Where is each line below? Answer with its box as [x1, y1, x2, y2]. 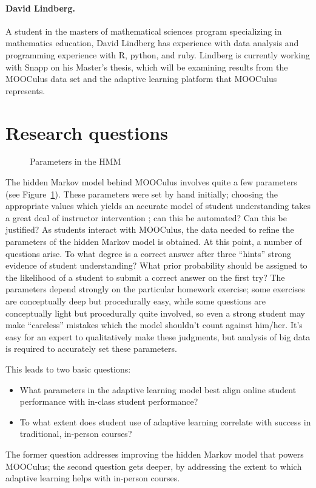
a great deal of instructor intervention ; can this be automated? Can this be [5, 211, 287, 224]
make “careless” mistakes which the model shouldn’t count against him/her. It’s [5, 318, 303, 331]
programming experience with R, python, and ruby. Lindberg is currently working [5, 48, 310, 61]
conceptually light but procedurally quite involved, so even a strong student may [5, 306, 305, 319]
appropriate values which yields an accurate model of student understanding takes [5, 199, 311, 212]
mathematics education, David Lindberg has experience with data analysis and [5, 36, 299, 49]
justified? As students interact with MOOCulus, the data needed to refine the [5, 223, 294, 236]
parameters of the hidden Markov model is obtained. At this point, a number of [5, 235, 302, 248]
